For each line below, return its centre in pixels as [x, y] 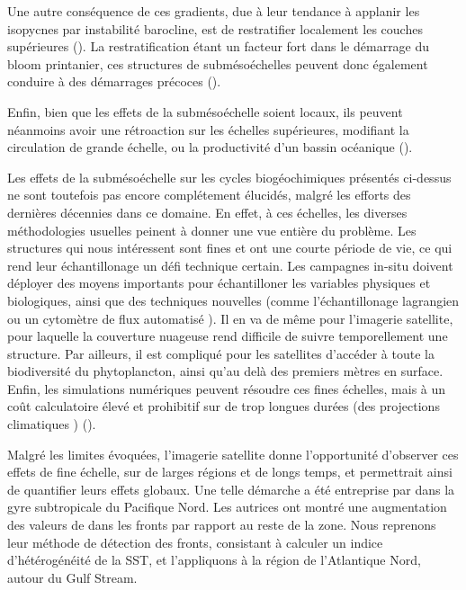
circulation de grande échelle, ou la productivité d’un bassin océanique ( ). [210, 147]
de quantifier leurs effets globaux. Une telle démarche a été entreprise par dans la [231, 489]
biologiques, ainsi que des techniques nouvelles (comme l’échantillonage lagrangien [233, 300]
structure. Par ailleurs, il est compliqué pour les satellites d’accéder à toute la [221, 353]
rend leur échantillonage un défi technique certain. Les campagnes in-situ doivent [230, 265]
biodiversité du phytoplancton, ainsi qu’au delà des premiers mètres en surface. [225, 371]
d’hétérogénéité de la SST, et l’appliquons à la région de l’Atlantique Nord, [214, 560]
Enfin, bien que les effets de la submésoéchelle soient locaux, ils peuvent [205, 111]
